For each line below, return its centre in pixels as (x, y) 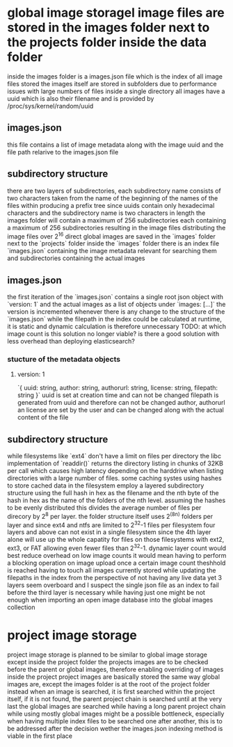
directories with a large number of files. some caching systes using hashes (114, 479)
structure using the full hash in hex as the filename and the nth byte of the (113, 493)
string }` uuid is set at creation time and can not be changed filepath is (118, 395)
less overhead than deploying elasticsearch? (71, 342)
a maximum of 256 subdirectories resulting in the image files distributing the (116, 227)
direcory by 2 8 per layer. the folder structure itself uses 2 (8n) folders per (110, 516)
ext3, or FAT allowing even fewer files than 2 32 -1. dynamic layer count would (117, 547)
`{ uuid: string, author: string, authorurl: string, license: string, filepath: (117, 388)
